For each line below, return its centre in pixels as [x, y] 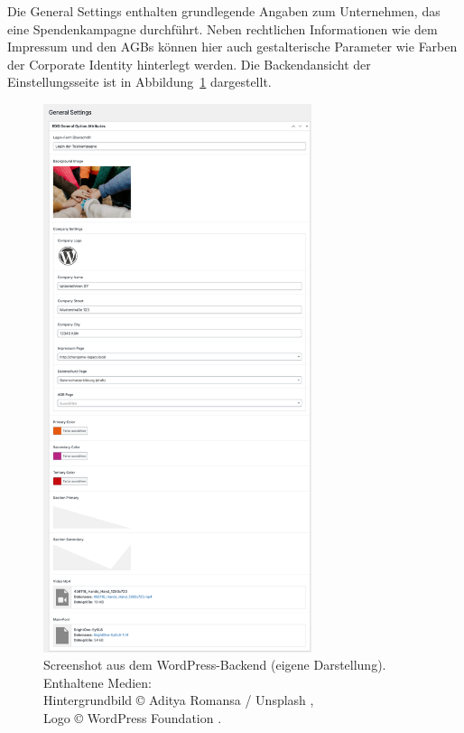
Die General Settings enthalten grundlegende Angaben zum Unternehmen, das [224, 11]
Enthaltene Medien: [97, 682]
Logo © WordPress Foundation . [133, 717]
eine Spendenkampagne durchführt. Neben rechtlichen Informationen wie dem [223, 28]
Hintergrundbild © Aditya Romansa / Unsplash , [179, 700]
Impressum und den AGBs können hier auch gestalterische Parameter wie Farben [232, 47]
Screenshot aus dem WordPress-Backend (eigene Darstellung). [215, 665]
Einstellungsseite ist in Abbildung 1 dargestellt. [139, 82]
